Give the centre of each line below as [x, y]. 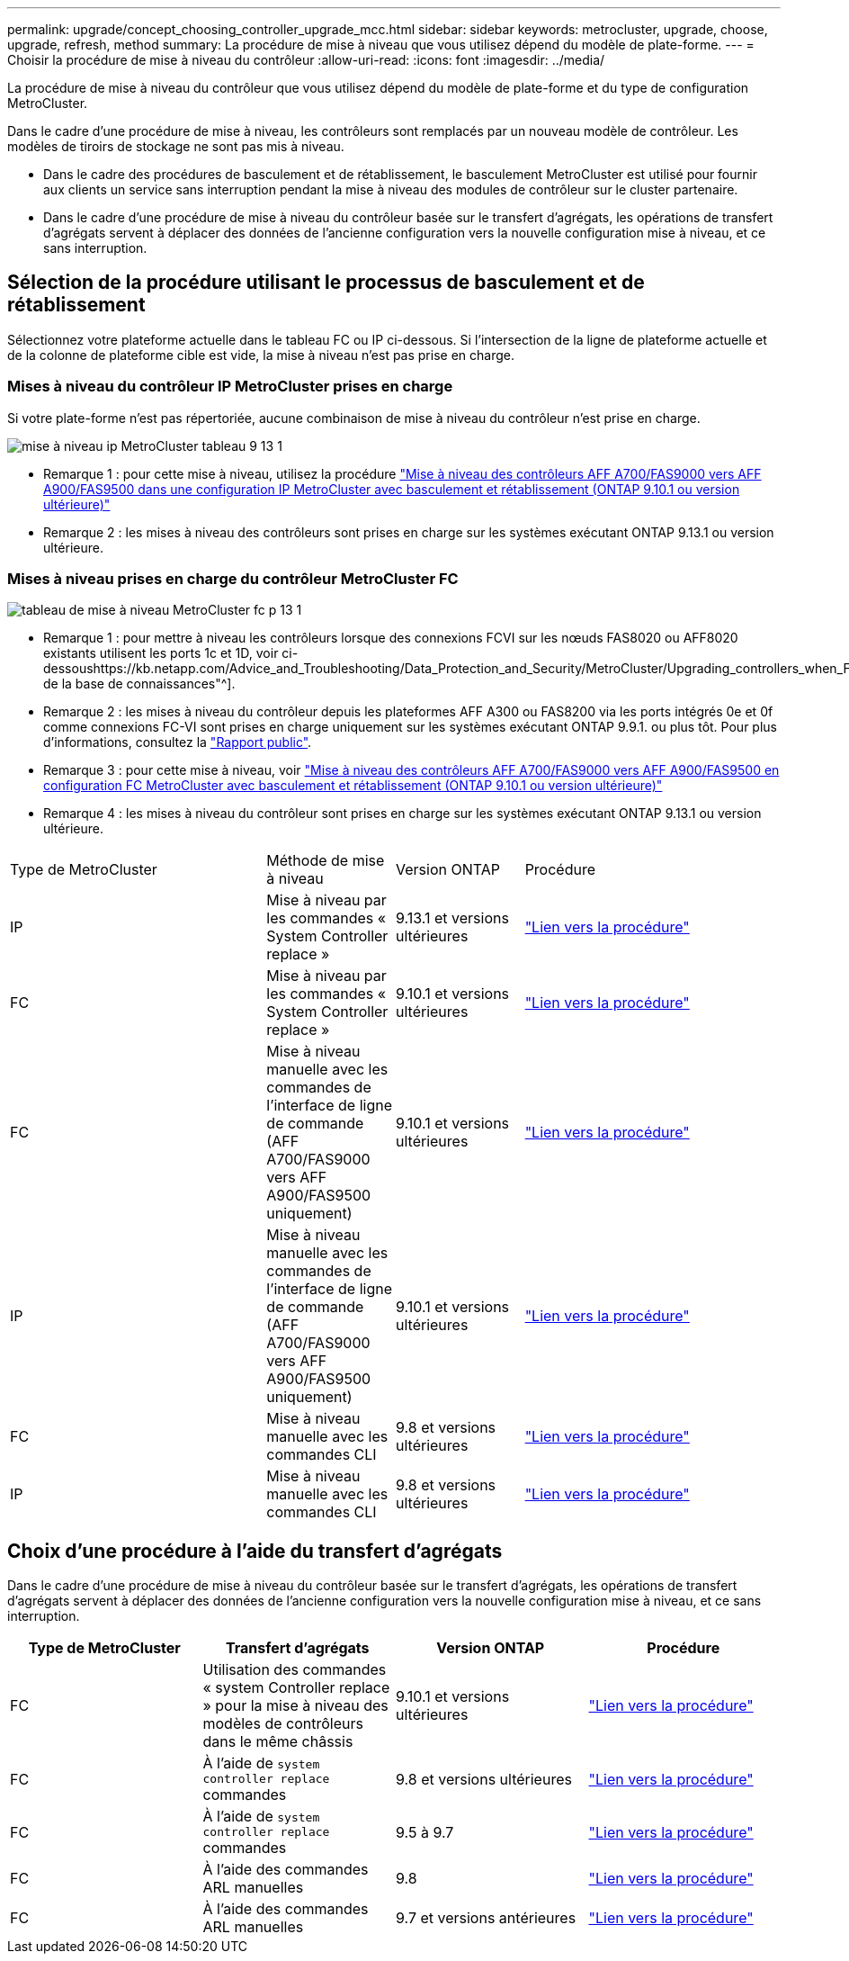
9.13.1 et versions [452, 918]
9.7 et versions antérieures [486, 1918]
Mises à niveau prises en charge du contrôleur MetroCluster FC [233, 578]
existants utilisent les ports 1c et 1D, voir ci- [171, 653]
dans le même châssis [278, 1742]
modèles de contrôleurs [283, 1724]
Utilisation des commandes [295, 1670]
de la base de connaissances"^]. [139, 684]
